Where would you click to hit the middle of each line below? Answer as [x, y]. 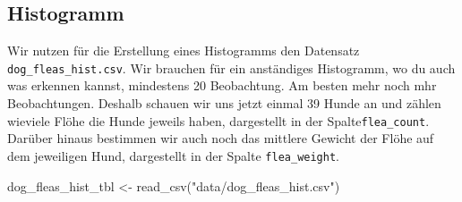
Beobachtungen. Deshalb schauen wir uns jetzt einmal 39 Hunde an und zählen [224, 103]
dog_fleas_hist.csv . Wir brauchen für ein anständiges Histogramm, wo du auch [231, 67]
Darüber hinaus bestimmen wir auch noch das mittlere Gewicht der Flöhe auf [221, 138]
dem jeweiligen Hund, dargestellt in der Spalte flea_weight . [173, 155]
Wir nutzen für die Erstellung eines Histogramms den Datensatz [184, 50]
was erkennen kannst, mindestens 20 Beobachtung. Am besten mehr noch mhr [222, 85]
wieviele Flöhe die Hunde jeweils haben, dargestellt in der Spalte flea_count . [218, 120]
